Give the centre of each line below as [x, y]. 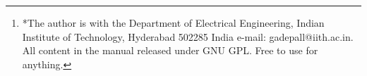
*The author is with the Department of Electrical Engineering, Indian [173, 23]
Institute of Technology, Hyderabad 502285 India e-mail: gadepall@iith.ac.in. [188, 36]
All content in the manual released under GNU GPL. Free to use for [170, 50]
